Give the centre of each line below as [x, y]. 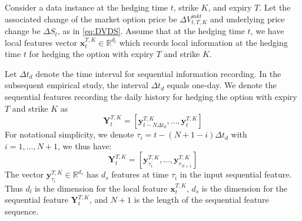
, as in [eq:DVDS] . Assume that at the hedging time [151, 31]
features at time [140, 174]
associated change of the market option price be [91, 19]
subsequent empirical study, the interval [77, 85]
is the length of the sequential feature [201, 200]
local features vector [41, 42]
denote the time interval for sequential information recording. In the [158, 73]
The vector [24, 174]
